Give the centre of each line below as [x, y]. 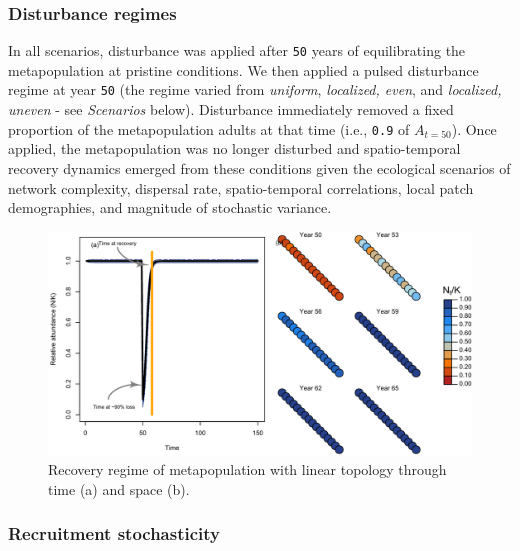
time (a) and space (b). [119, 488]
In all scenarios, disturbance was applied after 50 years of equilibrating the [237, 50]
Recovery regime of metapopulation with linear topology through [247, 468]
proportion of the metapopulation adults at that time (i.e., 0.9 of [209, 128]
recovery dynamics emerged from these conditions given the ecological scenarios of [259, 167]
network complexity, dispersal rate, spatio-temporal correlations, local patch [241, 187]
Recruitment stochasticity [114, 533]
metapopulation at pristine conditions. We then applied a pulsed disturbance [243, 69]
